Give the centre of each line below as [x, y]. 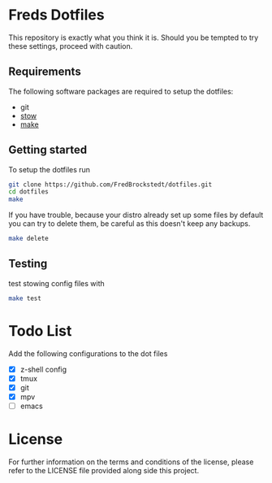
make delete [28, 239]
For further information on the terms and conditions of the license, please [131, 462]
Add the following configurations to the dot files [88, 353]
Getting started [48, 150]
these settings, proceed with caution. [71, 46]
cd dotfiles [28, 192]
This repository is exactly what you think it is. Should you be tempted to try [134, 37]
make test [25, 298]
